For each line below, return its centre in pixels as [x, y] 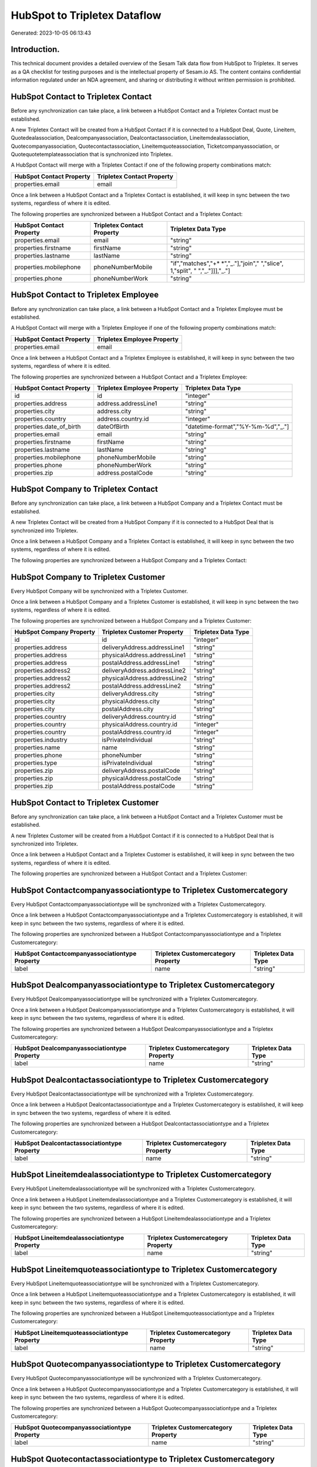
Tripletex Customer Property [143, 632]
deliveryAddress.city [130, 694]
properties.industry [41, 740]
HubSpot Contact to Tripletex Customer [85, 802]
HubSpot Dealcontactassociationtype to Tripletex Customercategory [140, 1080]
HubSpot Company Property [55, 632]
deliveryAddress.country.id [139, 717]
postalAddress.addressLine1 [141, 663]
